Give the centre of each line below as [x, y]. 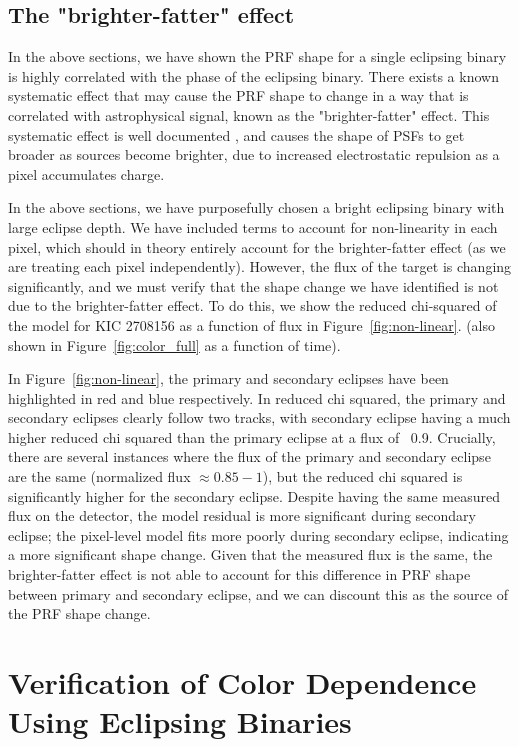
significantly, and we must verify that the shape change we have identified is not [253, 285]
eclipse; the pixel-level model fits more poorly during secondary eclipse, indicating [258, 534]
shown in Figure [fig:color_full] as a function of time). [174, 344]
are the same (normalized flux [99, 476]
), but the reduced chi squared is [362, 476]
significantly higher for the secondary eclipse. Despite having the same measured [254, 495]
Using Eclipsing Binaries [180, 721]
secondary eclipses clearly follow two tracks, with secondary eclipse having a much [259, 417]
